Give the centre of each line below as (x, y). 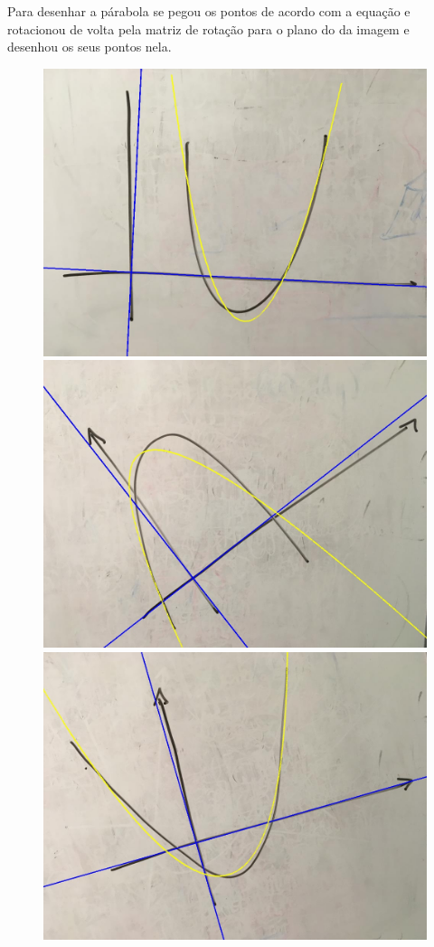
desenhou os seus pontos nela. (90, 47)
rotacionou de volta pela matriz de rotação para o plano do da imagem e (208, 28)
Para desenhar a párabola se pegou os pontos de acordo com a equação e (209, 11)
